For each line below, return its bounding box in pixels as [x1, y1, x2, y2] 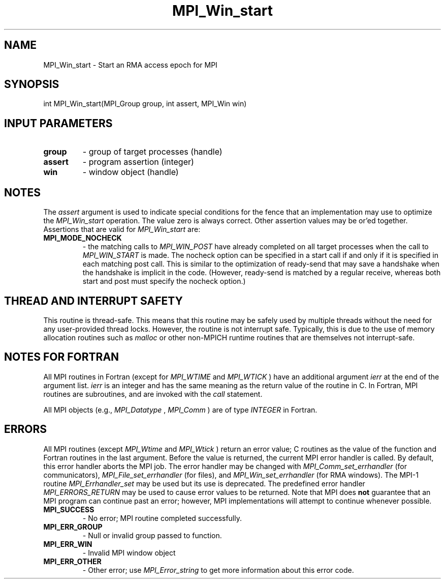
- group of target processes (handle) [82, 147, 222, 157]
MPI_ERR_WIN [43, 539, 92, 548]
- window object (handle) [82, 167, 179, 178]
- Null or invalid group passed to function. [82, 531, 222, 540]
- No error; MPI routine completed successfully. [82, 513, 242, 522]
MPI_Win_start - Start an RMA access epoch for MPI [43, 60, 217, 69]
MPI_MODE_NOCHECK [43, 234, 122, 243]
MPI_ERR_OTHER [43, 557, 102, 566]
